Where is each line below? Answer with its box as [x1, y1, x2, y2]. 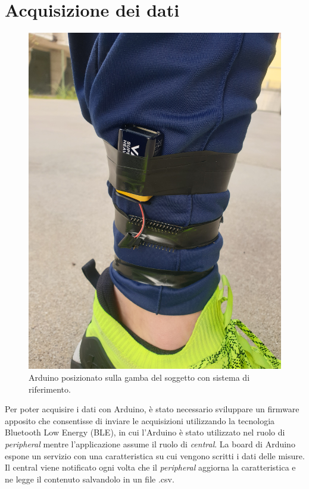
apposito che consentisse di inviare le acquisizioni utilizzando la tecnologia [5, 414, 275, 427]
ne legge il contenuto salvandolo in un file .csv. [5, 472, 174, 485]
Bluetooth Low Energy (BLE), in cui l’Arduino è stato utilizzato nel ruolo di [5, 426, 285, 438]
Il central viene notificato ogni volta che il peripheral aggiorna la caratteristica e [5, 461, 296, 474]
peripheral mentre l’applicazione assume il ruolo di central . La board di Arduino [5, 438, 295, 450]
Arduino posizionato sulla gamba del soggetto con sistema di [29, 371, 250, 384]
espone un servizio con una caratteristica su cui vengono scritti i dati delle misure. [5, 449, 305, 462]
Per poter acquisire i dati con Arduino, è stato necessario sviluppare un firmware [5, 403, 299, 415]
